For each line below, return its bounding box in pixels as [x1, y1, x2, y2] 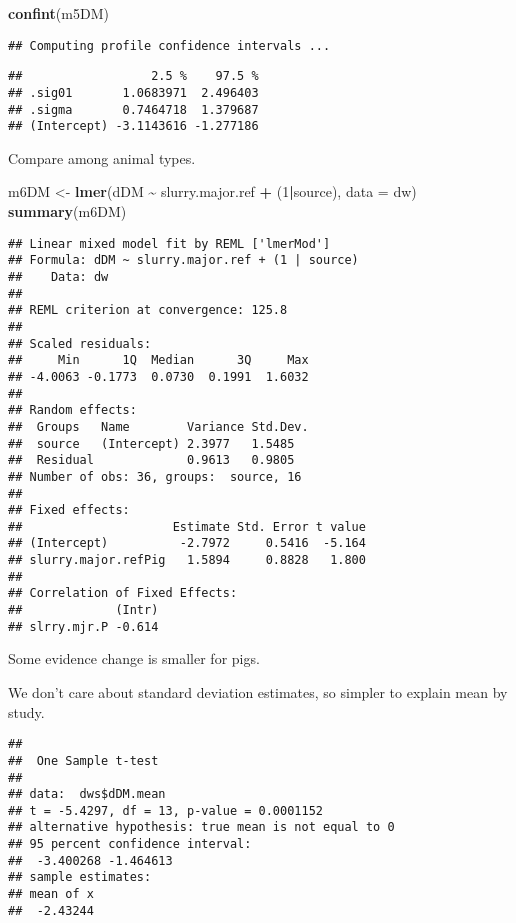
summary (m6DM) [8, 201, 127, 222]
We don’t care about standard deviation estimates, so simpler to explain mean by [8, 682, 508, 702]
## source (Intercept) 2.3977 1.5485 [8, 436, 295, 451]
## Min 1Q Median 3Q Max [8, 353, 309, 368]
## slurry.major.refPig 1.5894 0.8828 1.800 [8, 553, 366, 568]
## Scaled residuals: [8, 336, 152, 351]
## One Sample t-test [8, 753, 159, 768]
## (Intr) [8, 603, 159, 618]
